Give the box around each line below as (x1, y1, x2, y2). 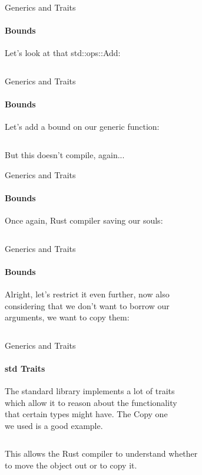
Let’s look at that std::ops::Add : (5, 47, 121, 59)
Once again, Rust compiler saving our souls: (5, 214, 163, 226)
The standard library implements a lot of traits (5, 385, 175, 397)
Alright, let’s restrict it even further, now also (5, 287, 170, 300)
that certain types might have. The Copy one (5, 408, 168, 420)
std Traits (5, 362, 45, 374)
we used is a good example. (5, 419, 103, 431)
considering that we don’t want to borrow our (5, 299, 170, 312)
